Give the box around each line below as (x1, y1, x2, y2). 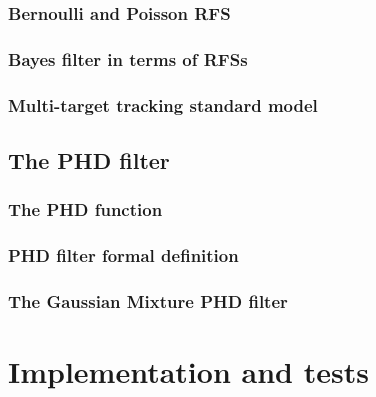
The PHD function (8, 197, 163, 222)
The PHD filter (8, 144, 170, 175)
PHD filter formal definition (8, 243, 239, 268)
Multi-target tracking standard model (8, 92, 318, 117)
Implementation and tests (8, 351, 369, 392)
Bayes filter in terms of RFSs (8, 46, 248, 71)
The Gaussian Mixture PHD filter (8, 288, 288, 313)
